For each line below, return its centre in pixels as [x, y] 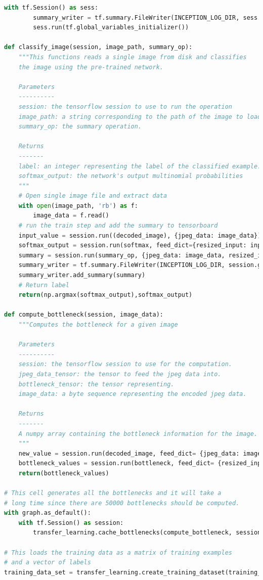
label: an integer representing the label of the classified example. [140, 166]
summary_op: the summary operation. [80, 127]
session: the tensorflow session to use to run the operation [125, 106]
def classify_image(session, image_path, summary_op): [98, 47]
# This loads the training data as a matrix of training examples [118, 552]
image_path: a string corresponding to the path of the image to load [140, 117]
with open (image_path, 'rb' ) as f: [78, 206]
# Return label [44, 285]
